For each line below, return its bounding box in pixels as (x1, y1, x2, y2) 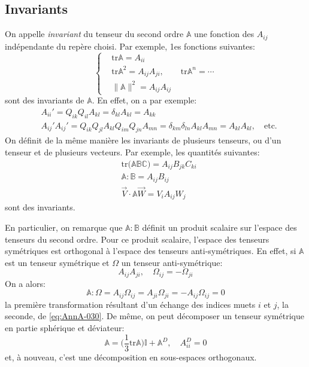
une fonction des (194, 27, 255, 40)
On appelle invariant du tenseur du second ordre (5, 27, 184, 40)
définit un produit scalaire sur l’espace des (142, 221, 297, 233)
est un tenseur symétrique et (5, 256, 110, 268)
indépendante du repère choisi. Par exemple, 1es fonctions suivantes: (5, 39, 255, 52)
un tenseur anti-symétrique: (121, 256, 223, 268)
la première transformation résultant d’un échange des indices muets (5, 298, 256, 310)
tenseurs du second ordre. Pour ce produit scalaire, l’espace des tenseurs (5, 233, 269, 245)
